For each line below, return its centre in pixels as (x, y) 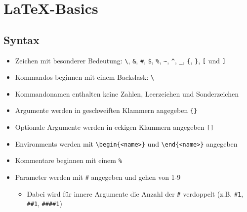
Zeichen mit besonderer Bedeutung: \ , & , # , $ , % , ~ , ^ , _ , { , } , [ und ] (120, 60)
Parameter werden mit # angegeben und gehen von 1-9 (98, 177)
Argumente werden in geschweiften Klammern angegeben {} (106, 110)
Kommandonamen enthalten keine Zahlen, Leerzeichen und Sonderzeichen (127, 93)
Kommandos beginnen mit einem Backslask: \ (85, 77)
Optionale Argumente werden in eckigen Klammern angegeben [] (114, 127)
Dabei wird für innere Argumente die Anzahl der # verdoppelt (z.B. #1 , (135, 193)
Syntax (21, 39)
